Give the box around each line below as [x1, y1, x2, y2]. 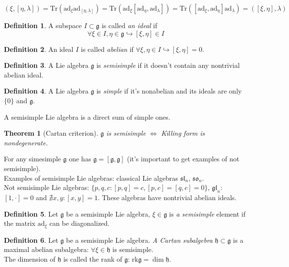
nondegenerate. [4, 137, 48, 147]
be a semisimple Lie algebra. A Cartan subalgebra [66, 235, 213, 245]
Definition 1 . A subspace [4, 20, 82, 30]
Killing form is [161, 128, 205, 138]
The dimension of [4, 253, 56, 264]
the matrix [4, 218, 35, 228]
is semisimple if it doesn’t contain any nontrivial [96, 60, 240, 70]
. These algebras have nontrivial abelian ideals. [97, 192, 237, 202]
